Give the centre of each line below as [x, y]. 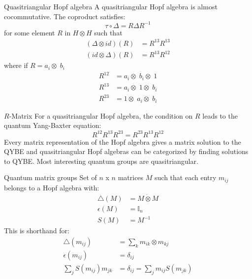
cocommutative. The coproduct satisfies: [65, 16]
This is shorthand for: [37, 231]
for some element [30, 32]
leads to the [220, 115]
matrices [131, 177]
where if [16, 65]
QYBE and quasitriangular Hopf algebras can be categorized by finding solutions [126, 151]
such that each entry [186, 177]
